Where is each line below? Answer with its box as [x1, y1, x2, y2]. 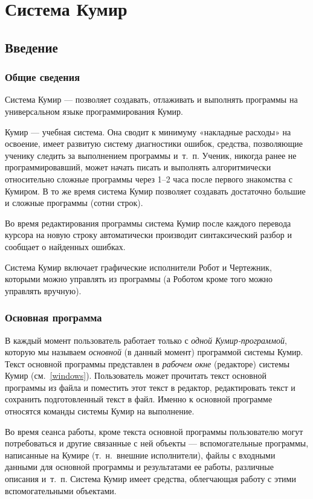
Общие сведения [5, 69, 80, 85]
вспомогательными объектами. [5, 484, 117, 497]
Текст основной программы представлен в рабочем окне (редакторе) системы [5, 357, 290, 370]
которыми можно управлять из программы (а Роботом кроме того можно [5, 272, 273, 285]
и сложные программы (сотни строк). [5, 196, 143, 209]
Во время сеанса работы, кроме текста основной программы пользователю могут [5, 425, 303, 437]
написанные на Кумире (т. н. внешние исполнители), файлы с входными [5, 448, 276, 461]
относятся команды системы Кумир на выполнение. [5, 405, 195, 417]
